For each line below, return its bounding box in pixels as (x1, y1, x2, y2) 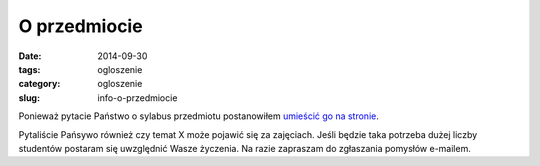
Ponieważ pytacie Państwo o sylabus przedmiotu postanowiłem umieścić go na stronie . (18, 110, 379, 122)
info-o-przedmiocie (97, 91, 178, 104)
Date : (18, 50, 42, 62)
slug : (18, 91, 40, 104)
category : (18, 78, 61, 90)
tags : (18, 63, 41, 75)
